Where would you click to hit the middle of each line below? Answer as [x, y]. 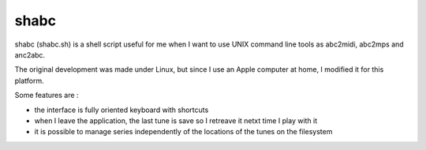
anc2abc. [30, 54]
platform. [30, 81]
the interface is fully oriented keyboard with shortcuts [121, 110]
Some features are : [47, 96]
